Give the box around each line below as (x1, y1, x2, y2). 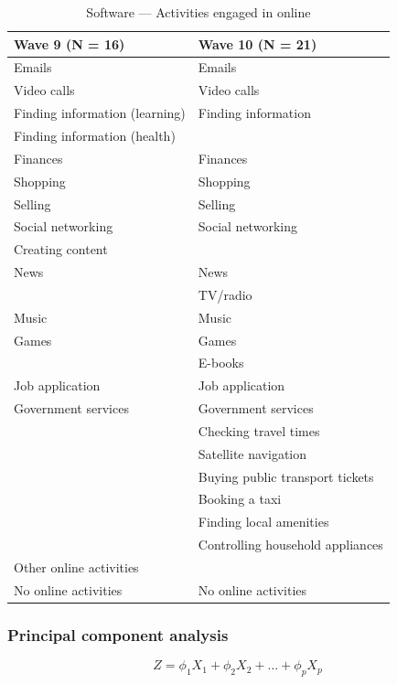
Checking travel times (198, 421, 320, 440)
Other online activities (14, 558, 139, 576)
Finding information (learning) (14, 103, 186, 123)
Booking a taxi (198, 489, 282, 508)
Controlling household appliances (198, 535, 383, 554)
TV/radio (198, 284, 252, 304)
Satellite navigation (198, 444, 307, 463)
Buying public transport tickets (198, 466, 374, 486)
